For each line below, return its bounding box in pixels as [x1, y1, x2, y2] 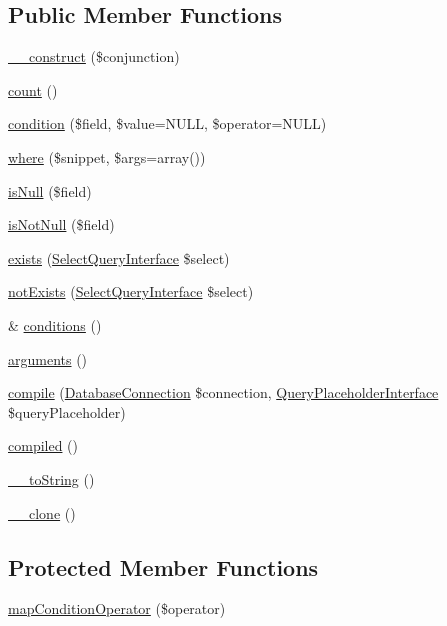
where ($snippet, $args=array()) [8, 146, 206, 167]
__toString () [8, 468, 95, 489]
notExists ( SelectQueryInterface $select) [8, 281, 254, 302]
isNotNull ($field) [8, 214, 115, 235]
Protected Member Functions [8, 551, 319, 582]
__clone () [8, 502, 76, 523]
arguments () [8, 348, 88, 369]
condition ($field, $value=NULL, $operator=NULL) [8, 113, 327, 134]
